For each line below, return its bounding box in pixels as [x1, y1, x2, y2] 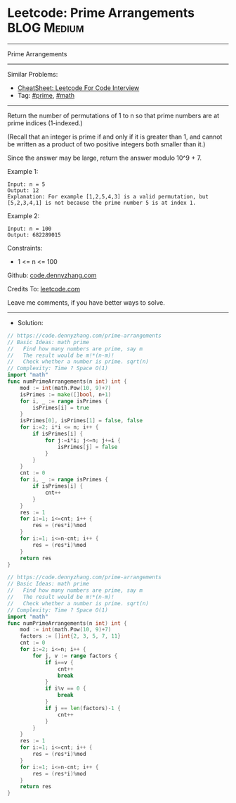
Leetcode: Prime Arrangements [7, 5, 195, 21]
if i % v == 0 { [44, 685, 86, 693]
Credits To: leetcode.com [7, 284, 81, 293]
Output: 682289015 [7, 231, 61, 239]
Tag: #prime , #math [17, 91, 75, 99]
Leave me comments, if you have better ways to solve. [7, 298, 165, 307]
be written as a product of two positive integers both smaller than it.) [7, 139, 206, 148]
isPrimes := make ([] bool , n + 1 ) [20, 391, 112, 398]
